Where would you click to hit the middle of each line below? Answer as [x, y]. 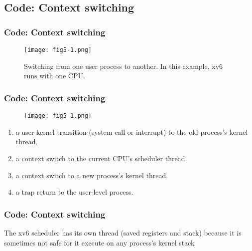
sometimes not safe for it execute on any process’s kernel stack [99, 242]
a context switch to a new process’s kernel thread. [92, 175]
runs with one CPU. [55, 76]
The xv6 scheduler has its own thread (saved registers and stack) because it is [123, 232]
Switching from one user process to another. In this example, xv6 [124, 66]
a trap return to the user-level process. [74, 192]
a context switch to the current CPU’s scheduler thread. [101, 158]
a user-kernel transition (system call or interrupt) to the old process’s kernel [132, 131]
